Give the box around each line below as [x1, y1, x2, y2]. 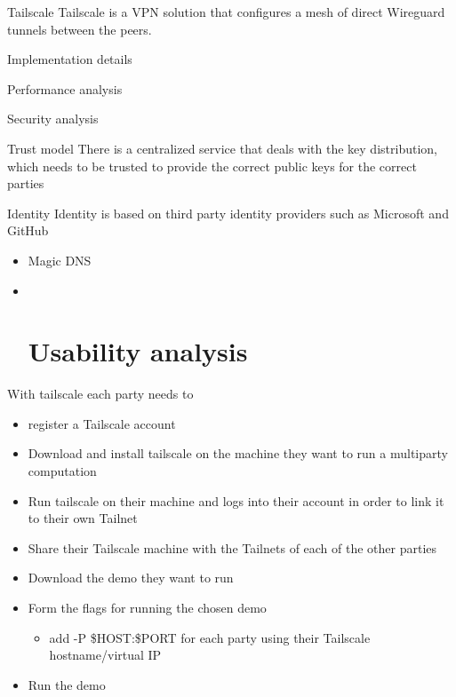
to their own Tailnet [28, 509, 138, 527]
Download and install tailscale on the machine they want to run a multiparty [28, 444, 448, 463]
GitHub [7, 221, 49, 240]
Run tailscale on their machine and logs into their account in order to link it [28, 491, 444, 510]
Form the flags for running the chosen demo [28, 598, 267, 616]
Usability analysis [28, 333, 248, 369]
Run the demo [28, 675, 106, 693]
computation [28, 462, 97, 480]
